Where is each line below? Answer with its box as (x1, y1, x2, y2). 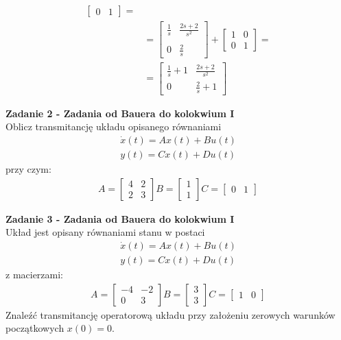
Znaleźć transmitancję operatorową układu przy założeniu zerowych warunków (5, 307, 336, 321)
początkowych (5, 321, 64, 335)
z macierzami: (5, 267, 64, 281)
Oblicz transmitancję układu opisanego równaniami (5, 119, 222, 134)
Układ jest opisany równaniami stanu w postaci (5, 225, 205, 239)
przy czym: (5, 162, 51, 176)
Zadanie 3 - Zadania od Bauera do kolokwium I (5, 211, 235, 226)
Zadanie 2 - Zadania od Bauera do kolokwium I (5, 106, 235, 120)
